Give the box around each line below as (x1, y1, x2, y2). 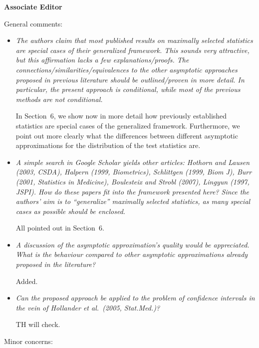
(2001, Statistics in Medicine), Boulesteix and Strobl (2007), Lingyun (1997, (15, 176, 250, 186)
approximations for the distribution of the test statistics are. (15, 140, 201, 150)
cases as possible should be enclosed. (15, 205, 126, 216)
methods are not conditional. (15, 93, 103, 104)
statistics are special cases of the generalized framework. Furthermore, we (15, 120, 240, 130)
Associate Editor (4, 1, 62, 11)
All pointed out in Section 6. (15, 222, 104, 233)
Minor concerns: (4, 336, 53, 346)
